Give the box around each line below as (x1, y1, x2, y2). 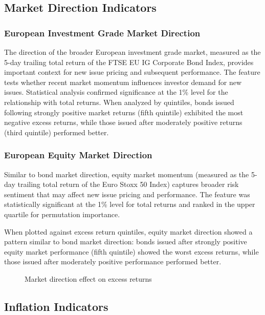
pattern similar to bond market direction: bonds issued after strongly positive (4, 236, 247, 247)
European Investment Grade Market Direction (4, 26, 201, 39)
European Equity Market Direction (4, 149, 152, 161)
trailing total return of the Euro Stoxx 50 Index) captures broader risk (17, 179, 239, 190)
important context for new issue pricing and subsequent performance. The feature (4, 67, 260, 77)
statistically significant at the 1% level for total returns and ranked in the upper (4, 199, 255, 209)
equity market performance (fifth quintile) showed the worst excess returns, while (4, 246, 259, 257)
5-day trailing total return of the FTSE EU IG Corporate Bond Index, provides (4, 56, 254, 67)
